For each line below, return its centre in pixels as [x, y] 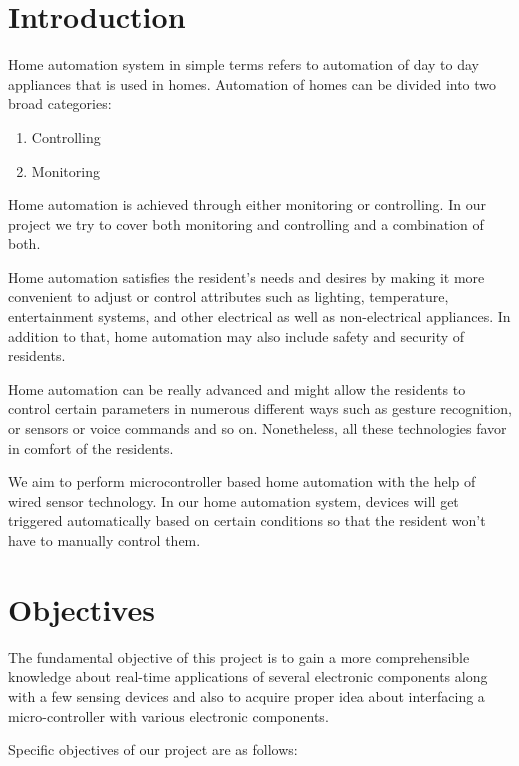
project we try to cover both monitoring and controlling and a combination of [246, 223]
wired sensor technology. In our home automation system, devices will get [233, 500]
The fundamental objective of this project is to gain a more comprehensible [239, 656]
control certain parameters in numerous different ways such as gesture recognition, [260, 408]
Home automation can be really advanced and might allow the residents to [237, 388]
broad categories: [60, 103]
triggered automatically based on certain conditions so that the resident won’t [247, 520]
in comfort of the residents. [91, 447]
